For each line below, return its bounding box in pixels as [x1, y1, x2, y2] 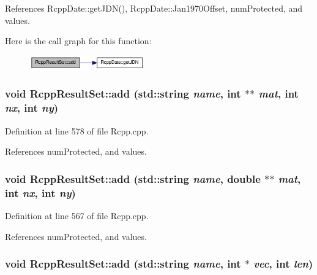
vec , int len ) [253, 256, 313, 271]
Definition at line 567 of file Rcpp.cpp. [5, 209, 149, 222]
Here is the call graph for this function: [5, 34, 152, 47]
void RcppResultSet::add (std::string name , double [5, 171, 261, 186]
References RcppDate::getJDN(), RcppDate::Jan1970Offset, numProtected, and [5, 2, 303, 14]
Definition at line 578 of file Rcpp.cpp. [5, 124, 149, 137]
